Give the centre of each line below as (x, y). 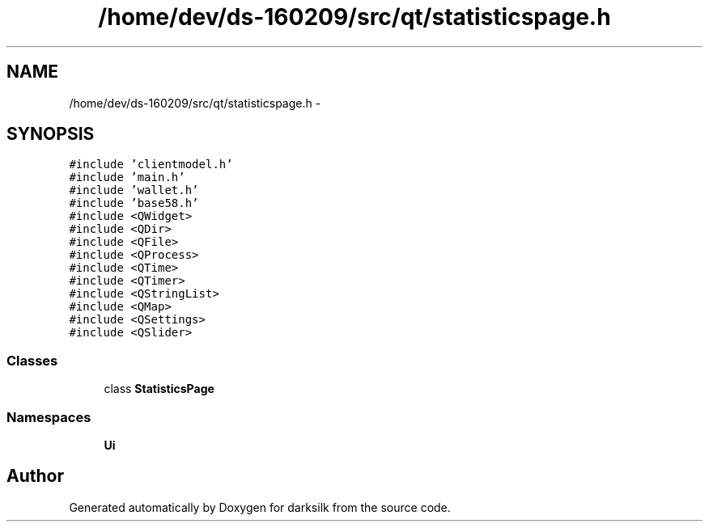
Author (35, 476)
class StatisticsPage (159, 389)
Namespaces (49, 417)
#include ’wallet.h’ (134, 190)
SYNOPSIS (51, 134)
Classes (32, 360)
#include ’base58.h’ (134, 203)
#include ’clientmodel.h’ (151, 165)
